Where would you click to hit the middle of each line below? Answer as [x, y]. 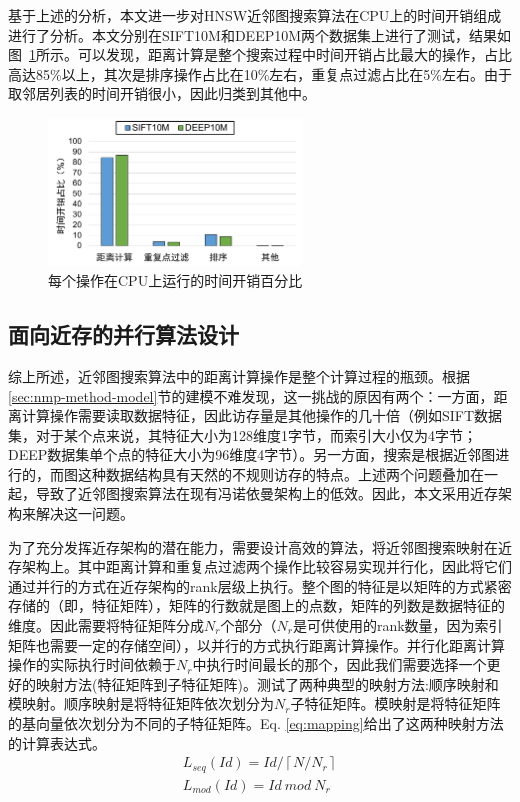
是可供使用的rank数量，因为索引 [397, 625]
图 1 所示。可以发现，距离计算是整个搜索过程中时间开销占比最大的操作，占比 [260, 54]
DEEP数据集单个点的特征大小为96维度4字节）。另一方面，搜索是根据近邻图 [252, 454]
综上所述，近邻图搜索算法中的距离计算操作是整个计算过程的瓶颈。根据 [239, 375]
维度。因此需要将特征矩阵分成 [106, 625]
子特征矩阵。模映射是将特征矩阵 [395, 703]
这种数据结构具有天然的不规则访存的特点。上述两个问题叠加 [273, 473]
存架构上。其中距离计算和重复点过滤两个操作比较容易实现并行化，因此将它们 [260, 566]
